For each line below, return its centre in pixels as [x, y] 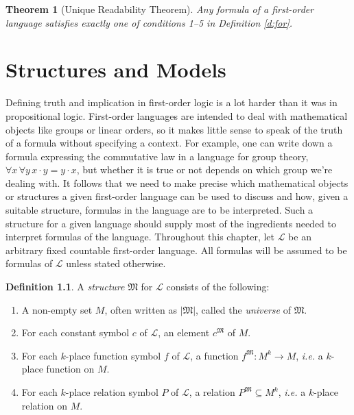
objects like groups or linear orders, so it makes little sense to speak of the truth [174, 129]
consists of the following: [218, 287]
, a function [214, 355]
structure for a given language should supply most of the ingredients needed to [171, 223]
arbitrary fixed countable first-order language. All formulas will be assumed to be [176, 250]
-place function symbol [113, 355]
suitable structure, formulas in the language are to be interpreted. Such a [160, 210]
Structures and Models [116, 70]
